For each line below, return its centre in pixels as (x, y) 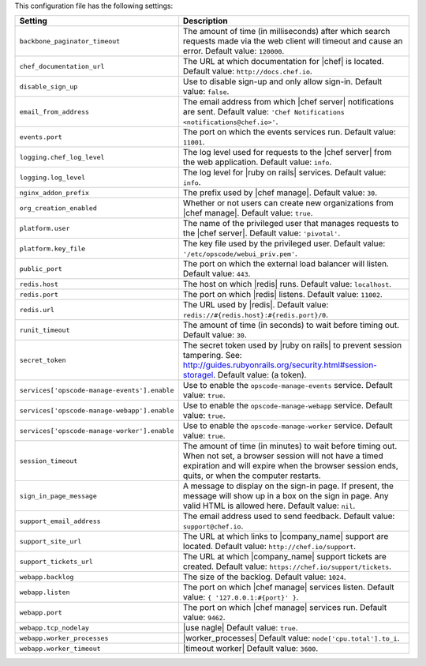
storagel (198, 375)
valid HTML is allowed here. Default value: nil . (269, 506)
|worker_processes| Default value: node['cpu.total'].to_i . (291, 638)
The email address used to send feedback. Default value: (289, 516)
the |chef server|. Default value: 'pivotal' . (262, 233)
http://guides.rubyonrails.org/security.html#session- (280, 365)
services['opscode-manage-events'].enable (97, 390)
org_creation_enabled (58, 208)
